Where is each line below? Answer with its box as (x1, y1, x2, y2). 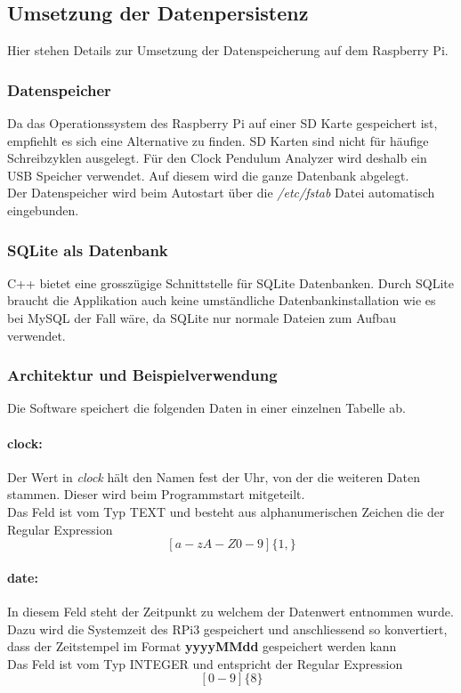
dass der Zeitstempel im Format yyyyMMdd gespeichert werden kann (7, 637, 397, 656)
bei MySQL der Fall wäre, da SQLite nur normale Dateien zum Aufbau (7, 308, 396, 326)
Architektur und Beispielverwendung (7, 364, 278, 386)
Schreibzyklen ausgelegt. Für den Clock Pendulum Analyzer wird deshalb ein (7, 149, 427, 167)
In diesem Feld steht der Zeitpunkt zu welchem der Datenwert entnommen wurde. (7, 601, 454, 620)
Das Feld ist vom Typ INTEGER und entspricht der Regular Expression (7, 654, 403, 673)
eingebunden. (7, 200, 79, 219)
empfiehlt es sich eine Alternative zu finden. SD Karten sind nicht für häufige (7, 131, 429, 149)
